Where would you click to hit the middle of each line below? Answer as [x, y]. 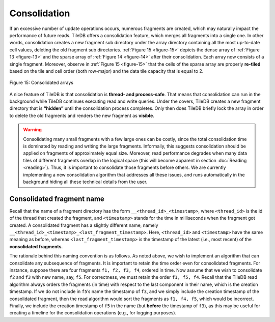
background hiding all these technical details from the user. [85, 182]
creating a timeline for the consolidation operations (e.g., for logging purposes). [93, 313]
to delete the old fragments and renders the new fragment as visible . [82, 115]
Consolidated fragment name [57, 199]
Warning [32, 130]
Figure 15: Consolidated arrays [42, 83]
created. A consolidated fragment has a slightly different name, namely [84, 225]
